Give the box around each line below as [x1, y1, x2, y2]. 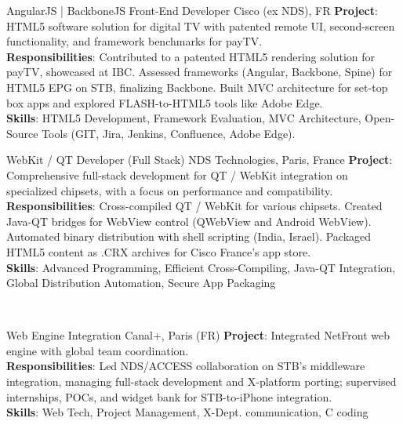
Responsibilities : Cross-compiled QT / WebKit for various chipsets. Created [6, 198, 383, 214]
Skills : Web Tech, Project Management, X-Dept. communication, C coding [6, 404, 369, 420]
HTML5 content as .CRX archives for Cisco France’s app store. [6, 243, 311, 260]
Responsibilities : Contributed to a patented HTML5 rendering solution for [6, 48, 376, 64]
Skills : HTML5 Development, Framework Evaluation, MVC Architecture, [6, 110, 361, 126]
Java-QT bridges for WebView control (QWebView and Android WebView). [6, 212, 372, 229]
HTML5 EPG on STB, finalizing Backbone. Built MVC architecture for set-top [6, 78, 388, 95]
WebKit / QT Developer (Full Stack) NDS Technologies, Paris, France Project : [6, 151, 393, 168]
